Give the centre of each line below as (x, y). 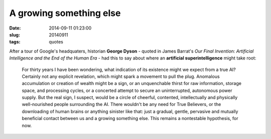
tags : (15, 42)
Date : (15, 28)
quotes (56, 42)
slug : (15, 34)
